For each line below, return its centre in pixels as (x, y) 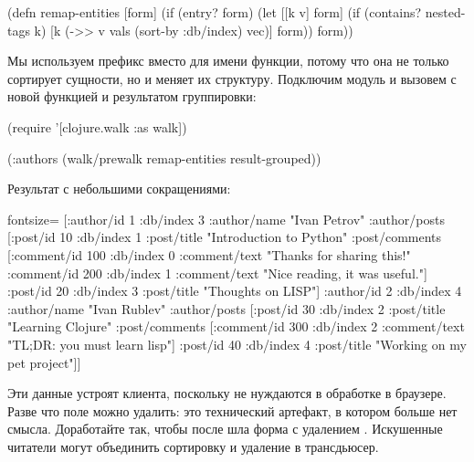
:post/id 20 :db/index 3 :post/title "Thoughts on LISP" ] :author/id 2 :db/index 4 (235, 291)
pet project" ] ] (44, 362)
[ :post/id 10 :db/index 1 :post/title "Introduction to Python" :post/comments (225, 237)
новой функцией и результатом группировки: (132, 96)
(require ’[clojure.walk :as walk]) (97, 126)
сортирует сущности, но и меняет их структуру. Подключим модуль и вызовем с (232, 78)
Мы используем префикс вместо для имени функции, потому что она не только (228, 61)
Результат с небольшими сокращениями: (119, 189)
